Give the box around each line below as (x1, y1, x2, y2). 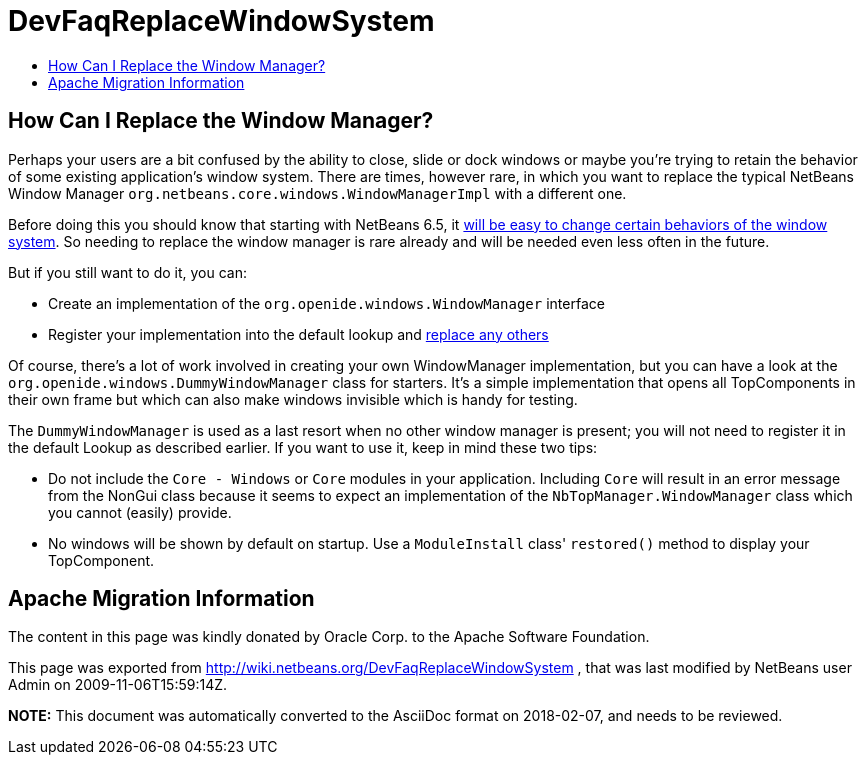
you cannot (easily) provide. (48, 503, 232, 521)
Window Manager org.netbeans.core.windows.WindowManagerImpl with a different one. (8, 184, 627, 202)
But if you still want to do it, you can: (8, 263, 247, 281)
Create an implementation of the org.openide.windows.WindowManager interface (48, 294, 605, 312)
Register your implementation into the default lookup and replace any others (48, 325, 549, 343)
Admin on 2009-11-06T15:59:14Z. (8, 676, 228, 694)
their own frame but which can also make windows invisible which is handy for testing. (8, 390, 578, 408)
